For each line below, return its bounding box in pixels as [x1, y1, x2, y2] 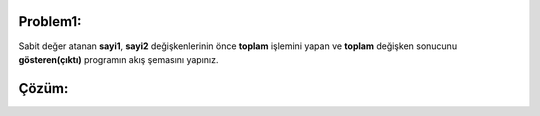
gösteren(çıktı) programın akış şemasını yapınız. [18, 53, 219, 65]
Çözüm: [18, 80, 69, 97]
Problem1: [18, 13, 82, 30]
